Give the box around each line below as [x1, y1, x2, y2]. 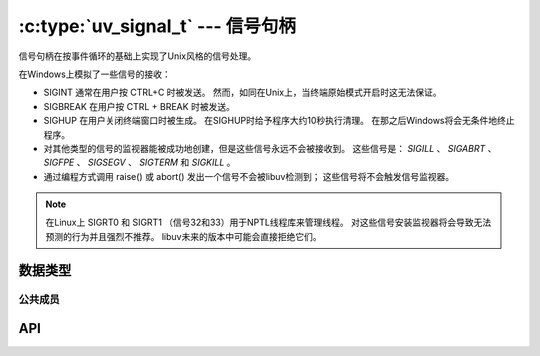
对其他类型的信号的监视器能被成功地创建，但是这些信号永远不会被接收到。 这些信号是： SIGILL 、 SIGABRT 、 [43, 142, 497, 154]
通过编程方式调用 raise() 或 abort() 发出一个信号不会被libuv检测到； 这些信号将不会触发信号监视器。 [43, 170, 455, 182]
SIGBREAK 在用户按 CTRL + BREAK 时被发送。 [43, 100, 235, 112]
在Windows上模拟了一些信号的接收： [18, 68, 172, 80]
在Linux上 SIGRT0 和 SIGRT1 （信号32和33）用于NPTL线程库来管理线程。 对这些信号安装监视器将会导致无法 [45, 216, 492, 229]
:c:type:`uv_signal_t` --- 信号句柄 [18, 15, 297, 37]
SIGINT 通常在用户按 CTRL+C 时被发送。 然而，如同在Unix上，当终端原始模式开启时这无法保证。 [43, 86, 442, 99]
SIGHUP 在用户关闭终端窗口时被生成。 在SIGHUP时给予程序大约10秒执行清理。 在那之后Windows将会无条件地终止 [43, 115, 515, 127]
